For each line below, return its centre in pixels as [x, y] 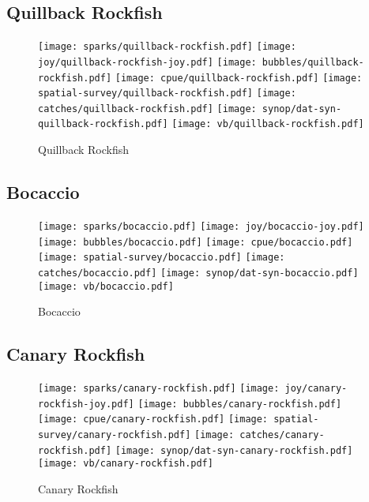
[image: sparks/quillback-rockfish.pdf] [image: [167, 47]
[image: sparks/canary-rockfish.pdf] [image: [159, 389]
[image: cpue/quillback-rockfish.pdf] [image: [239, 78]
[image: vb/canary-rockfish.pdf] [126, 464]
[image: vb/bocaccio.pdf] [106, 286]
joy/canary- [316, 389]
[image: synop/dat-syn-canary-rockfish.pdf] [234, 450]
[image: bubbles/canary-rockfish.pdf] [240, 404]
